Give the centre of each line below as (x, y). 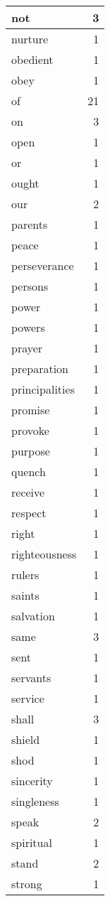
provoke (30, 430)
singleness (35, 801)
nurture (30, 39)
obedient (32, 59)
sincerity (32, 781)
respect (29, 513)
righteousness (44, 554)
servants (31, 678)
